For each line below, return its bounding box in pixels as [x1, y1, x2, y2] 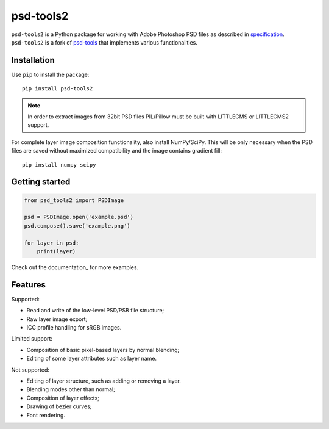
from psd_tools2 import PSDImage [24, 196, 124, 204]
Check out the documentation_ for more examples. [11, 263, 139, 271]
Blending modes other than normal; [26, 386, 115, 393]
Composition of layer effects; [26, 394, 100, 402]
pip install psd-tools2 [22, 85, 93, 92]
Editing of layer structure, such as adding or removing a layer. [26, 377, 181, 384]
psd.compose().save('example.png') [24, 222, 130, 229]
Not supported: [11, 366, 50, 373]
